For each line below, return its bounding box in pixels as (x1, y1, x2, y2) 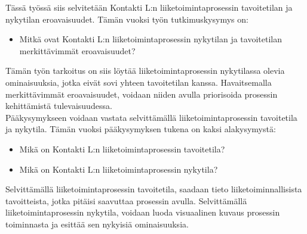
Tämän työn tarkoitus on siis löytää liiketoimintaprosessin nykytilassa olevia (5, 64, 285, 77)
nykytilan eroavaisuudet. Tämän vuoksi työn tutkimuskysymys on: (5, 13, 248, 25)
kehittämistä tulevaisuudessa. (5, 99, 112, 112)
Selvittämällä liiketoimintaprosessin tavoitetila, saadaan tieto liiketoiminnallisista (5, 183, 302, 195)
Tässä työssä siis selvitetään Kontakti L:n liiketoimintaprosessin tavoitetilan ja (5, 1, 293, 13)
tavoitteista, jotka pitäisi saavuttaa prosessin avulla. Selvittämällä (5, 194, 247, 207)
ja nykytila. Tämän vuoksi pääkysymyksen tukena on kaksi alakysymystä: (5, 123, 276, 135)
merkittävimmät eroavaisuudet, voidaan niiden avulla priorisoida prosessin (5, 88, 278, 100)
